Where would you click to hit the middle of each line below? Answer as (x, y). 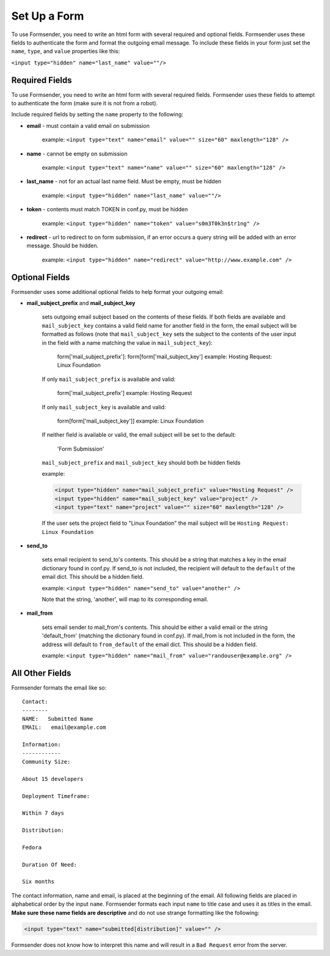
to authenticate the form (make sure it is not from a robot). (85, 104)
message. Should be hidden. (63, 246)
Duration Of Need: (50, 864)
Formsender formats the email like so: (59, 687)
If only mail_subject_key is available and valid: (104, 407)
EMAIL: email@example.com (64, 728)
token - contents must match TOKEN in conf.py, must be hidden (107, 209)
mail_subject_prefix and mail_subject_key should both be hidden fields (141, 463)
